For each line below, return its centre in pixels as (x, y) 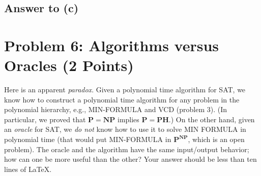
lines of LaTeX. (28, 169)
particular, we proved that (45, 119)
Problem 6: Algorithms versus (112, 45)
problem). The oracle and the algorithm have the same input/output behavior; (127, 149)
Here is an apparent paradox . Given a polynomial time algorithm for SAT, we (125, 90)
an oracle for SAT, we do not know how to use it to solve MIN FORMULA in (125, 129)
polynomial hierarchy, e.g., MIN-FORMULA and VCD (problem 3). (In (116, 109)
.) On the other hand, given (212, 119)
